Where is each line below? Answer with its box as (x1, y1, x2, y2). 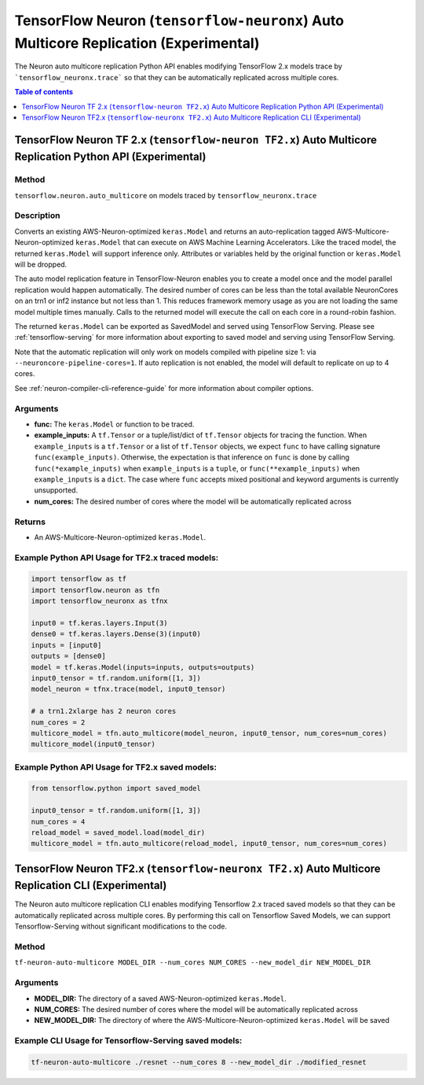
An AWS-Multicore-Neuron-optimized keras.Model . (34, 532, 207, 542)
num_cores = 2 (31, 718, 86, 727)
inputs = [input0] (31, 640, 102, 649)
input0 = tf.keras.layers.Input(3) (31, 618, 168, 627)
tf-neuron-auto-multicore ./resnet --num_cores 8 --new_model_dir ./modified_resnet (31, 1057, 367, 1066)
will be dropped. (14, 260, 68, 269)
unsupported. (34, 485, 79, 495)
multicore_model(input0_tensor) (31, 740, 156, 749)
